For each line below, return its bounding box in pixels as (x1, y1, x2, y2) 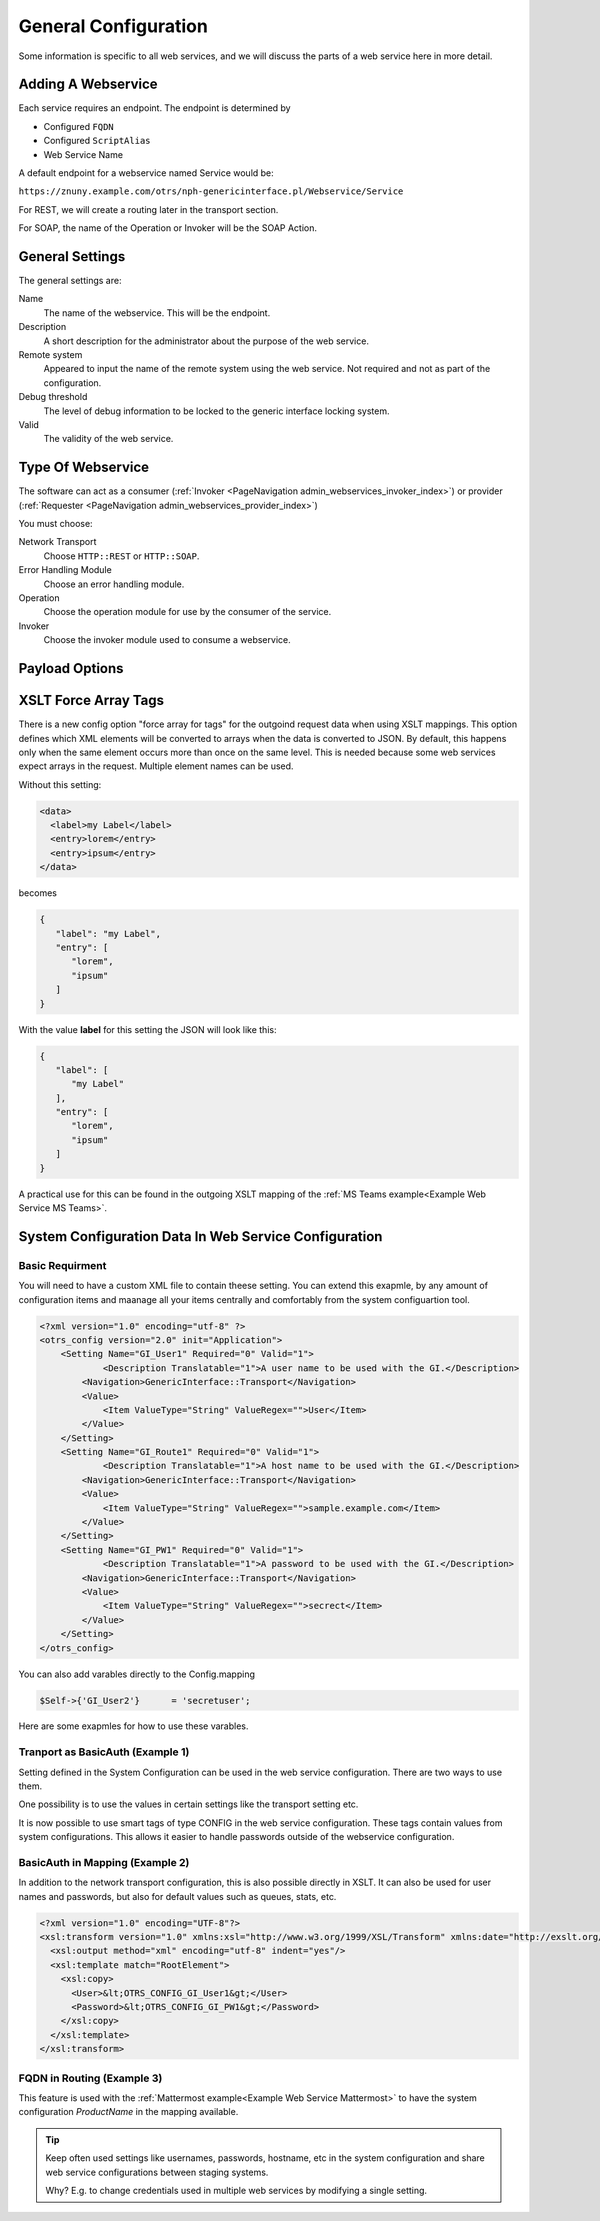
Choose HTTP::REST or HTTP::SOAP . (43, 550, 200, 562)
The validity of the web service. (43, 433, 174, 445)
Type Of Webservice (18, 459, 150, 476)
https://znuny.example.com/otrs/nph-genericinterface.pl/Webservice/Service (18, 186, 404, 197)
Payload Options (18, 660, 124, 677)
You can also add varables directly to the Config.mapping (18, 1668, 255, 1680)
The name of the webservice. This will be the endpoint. (43, 306, 271, 319)
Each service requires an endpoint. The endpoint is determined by (18, 102, 291, 114)
